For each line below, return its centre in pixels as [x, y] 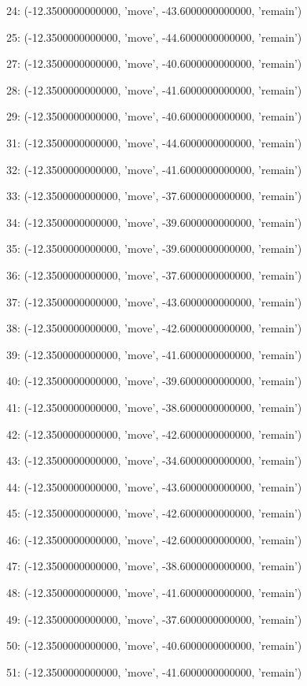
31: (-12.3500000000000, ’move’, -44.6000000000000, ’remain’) [154, 142]
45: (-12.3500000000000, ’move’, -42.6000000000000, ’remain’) [154, 513]
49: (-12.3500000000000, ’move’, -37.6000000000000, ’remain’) [154, 619]
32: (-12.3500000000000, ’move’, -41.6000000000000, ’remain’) [154, 169]
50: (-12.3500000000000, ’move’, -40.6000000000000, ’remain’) [154, 645]
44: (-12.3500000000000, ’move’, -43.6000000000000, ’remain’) [154, 486]
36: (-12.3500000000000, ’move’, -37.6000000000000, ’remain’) [154, 274]
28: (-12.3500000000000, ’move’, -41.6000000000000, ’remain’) [154, 89]
